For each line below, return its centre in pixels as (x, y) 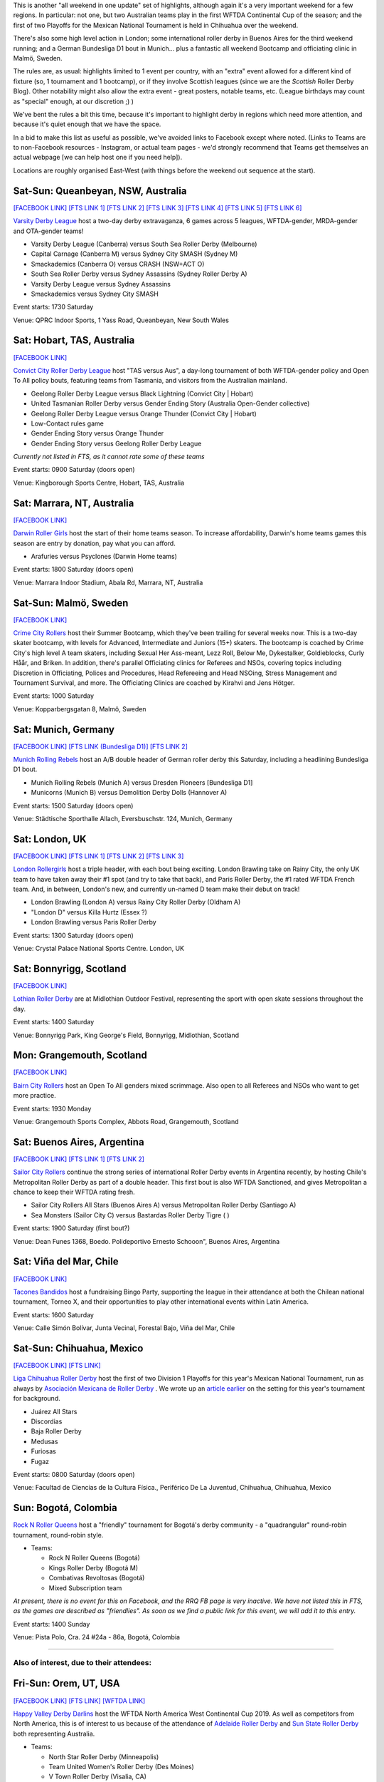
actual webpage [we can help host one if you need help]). (98, 158)
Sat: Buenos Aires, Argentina (79, 1142)
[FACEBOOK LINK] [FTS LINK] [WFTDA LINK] (79, 1701)
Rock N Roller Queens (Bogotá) (94, 1558)
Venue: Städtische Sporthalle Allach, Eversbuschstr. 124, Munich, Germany (123, 819)
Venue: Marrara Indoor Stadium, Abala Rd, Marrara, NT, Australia (108, 582)
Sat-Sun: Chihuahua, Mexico (78, 1348)
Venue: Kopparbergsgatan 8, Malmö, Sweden (80, 709)
